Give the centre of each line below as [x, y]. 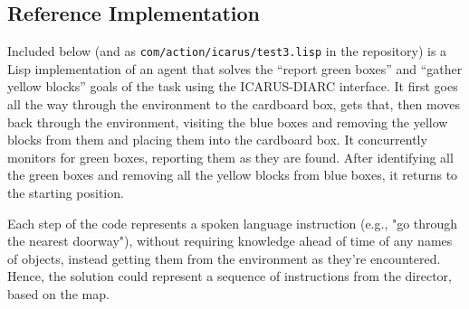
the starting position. [66, 193]
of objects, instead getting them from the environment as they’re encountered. [224, 258]
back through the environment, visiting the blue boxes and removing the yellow [228, 122]
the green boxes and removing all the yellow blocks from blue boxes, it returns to [233, 175]
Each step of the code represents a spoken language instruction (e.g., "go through [233, 223]
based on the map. [58, 293]
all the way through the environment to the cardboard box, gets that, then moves [234, 104]
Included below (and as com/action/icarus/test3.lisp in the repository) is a [227, 51]
